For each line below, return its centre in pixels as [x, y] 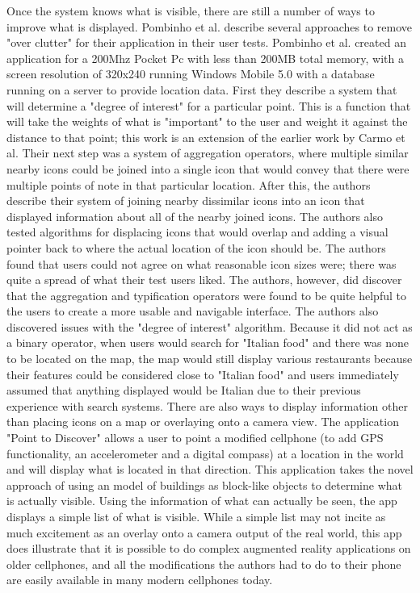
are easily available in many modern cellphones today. [140, 580]
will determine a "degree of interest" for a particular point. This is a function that [209, 105]
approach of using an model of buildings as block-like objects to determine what [205, 484]
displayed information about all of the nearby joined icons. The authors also [195, 216]
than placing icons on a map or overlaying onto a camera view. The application [203, 422]
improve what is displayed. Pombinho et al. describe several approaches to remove [210, 26]
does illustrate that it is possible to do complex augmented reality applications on [209, 548]
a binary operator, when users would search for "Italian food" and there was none [208, 342]
